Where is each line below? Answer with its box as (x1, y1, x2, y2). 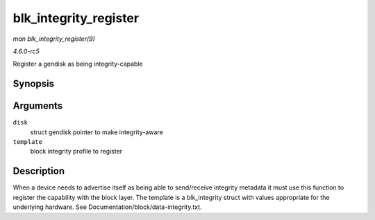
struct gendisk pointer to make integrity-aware (30, 128, 163, 136)
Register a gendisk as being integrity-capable (12, 59, 143, 68)
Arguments (12, 100, 63, 112)
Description (12, 165, 65, 177)
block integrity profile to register (30, 147, 123, 156)
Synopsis (12, 78, 55, 90)
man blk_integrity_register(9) (12, 35, 95, 43)
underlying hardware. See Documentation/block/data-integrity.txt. (12, 203, 202, 211)
